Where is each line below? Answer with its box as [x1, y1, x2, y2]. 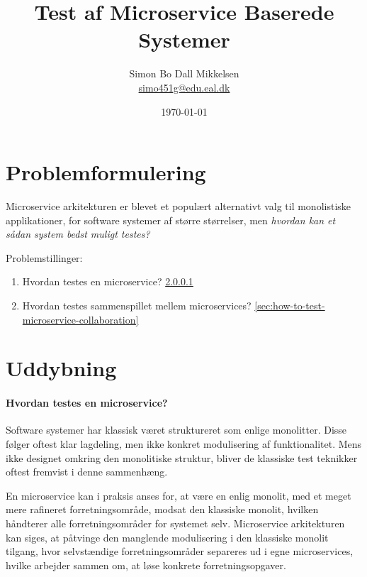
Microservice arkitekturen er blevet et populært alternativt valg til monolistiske [6, 199, 351, 214]
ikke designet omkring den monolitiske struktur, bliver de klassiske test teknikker [6, 450, 358, 465]
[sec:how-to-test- [254, 298, 325, 312]
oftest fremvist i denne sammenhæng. [6, 464, 168, 479]
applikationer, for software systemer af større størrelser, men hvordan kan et [6, 212, 336, 227]
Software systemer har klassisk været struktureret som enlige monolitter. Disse [6, 422, 347, 437]
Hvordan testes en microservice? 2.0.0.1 [22, 274, 193, 289]
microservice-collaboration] [22, 312, 139, 326]
